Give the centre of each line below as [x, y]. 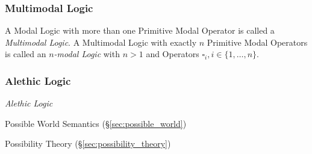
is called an [26, 54]
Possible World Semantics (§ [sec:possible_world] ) [96, 123]
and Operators [173, 54]
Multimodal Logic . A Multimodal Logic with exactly [101, 42]
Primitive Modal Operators [257, 42]
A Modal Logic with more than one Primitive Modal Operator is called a [140, 30]
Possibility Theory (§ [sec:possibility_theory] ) [88, 143]
